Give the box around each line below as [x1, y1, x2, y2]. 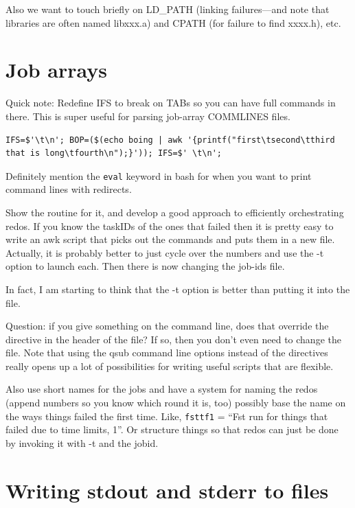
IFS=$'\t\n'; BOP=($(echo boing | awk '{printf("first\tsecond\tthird [5, 135, 335, 145]
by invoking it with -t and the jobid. [5, 435, 159, 450]
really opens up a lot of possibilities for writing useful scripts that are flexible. [5, 358, 334, 373]
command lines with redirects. [5, 182, 132, 196]
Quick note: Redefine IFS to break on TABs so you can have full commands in [5, 95, 336, 110]
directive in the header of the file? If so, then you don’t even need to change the [5, 332, 341, 346]
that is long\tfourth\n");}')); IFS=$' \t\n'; [5, 148, 222, 159]
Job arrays [5, 56, 108, 84]
